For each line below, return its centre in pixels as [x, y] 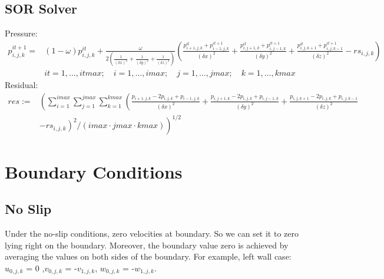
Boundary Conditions [94, 171]
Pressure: [21, 33]
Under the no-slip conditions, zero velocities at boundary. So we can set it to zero [152, 233]
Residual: [21, 85]
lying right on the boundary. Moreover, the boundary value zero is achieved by [147, 245]
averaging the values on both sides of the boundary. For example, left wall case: [148, 256]
